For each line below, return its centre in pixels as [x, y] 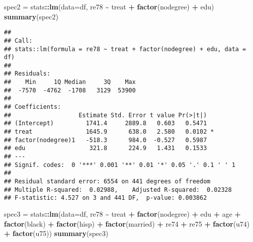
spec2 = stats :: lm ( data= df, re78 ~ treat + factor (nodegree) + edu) [109, 6]
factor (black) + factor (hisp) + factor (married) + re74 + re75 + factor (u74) [127, 223]
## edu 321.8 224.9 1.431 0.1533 [106, 148]
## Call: [18, 40]
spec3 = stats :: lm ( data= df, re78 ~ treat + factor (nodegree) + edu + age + [123, 213]
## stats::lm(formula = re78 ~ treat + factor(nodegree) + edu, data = [125, 49]
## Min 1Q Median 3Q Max [70, 82]
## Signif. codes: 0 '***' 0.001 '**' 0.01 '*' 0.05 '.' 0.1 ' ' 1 [120, 165]
